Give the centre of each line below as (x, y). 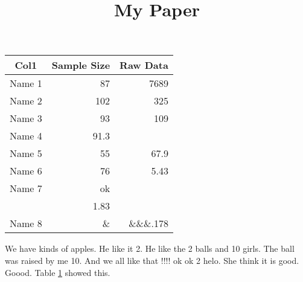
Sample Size (81, 65)
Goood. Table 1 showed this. (58, 272)
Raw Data (144, 65)
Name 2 (26, 101)
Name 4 (26, 136)
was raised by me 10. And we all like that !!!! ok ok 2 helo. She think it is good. (152, 260)
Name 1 (26, 83)
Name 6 (26, 171)
